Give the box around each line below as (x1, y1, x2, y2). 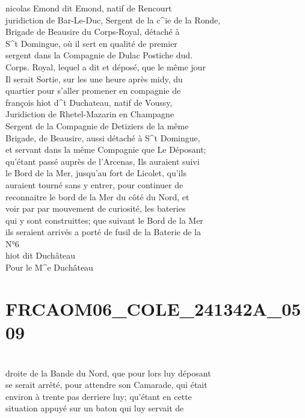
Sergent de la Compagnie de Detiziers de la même (5, 119, 189, 132)
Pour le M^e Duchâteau (5, 261, 93, 274)
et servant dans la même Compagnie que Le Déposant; (5, 143, 206, 156)
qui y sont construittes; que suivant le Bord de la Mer (5, 214, 203, 226)
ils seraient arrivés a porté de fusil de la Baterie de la (5, 226, 201, 238)
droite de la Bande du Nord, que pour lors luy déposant (5, 366, 211, 379)
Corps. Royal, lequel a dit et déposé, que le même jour (5, 60, 206, 73)
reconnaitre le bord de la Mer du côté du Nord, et (5, 190, 189, 203)
